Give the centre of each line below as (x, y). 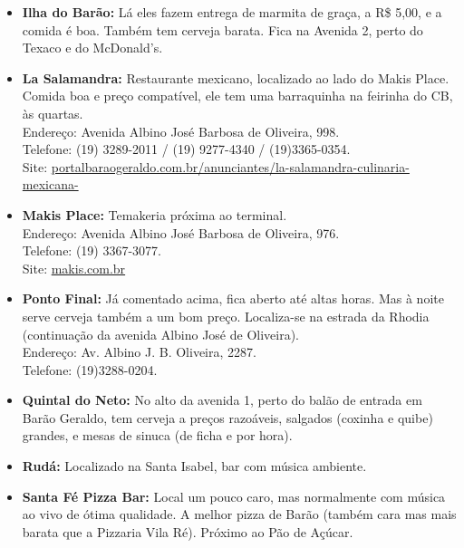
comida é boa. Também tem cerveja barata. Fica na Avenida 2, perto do (222, 29)
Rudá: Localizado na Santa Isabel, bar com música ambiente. (194, 466)
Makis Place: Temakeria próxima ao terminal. (155, 214)
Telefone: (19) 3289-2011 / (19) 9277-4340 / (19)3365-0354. (186, 149)
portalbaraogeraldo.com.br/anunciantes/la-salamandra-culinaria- (230, 166)
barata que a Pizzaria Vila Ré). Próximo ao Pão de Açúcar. (188, 531)
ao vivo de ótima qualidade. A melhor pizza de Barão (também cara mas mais (239, 514)
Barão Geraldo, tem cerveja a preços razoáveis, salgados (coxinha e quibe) (227, 417)
